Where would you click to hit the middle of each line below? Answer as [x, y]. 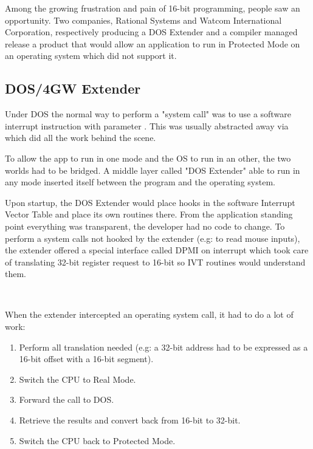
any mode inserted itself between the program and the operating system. [140, 182]
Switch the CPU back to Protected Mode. [97, 440]
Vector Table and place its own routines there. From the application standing [149, 214]
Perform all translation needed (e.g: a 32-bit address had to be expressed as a [163, 347]
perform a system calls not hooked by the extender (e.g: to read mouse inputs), [153, 238]
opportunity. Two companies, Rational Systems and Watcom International [143, 20]
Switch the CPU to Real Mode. [77, 379]
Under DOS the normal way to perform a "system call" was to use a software [148, 114]
